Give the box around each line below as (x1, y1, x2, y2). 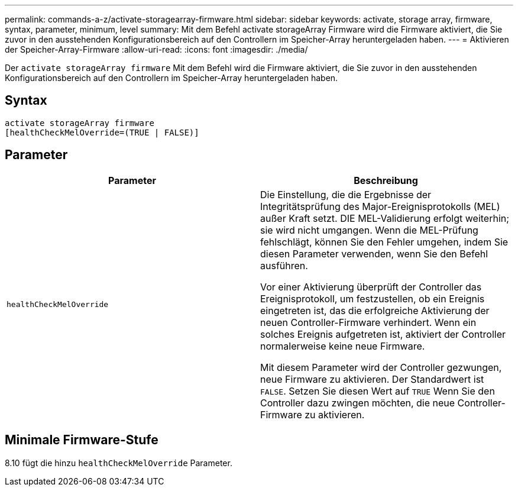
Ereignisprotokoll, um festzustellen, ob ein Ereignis (260, 292, 485, 305)
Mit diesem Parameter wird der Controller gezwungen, (260, 361, 502, 373)
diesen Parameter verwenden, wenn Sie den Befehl (260, 247, 488, 260)
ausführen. (260, 259, 308, 272)
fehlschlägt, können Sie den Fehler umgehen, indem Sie (260, 235, 509, 248)
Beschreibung (354, 174, 418, 186)
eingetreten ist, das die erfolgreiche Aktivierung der (260, 304, 490, 316)
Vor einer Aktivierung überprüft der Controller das (260, 280, 482, 293)
